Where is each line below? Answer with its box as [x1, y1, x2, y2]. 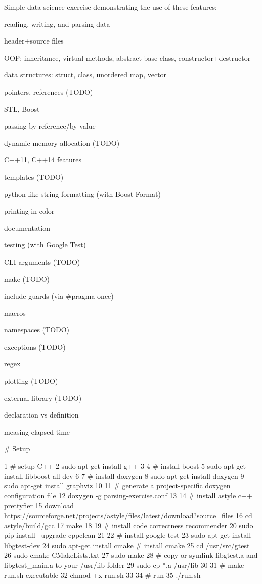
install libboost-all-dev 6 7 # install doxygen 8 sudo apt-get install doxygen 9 [4, 470, 244, 481]
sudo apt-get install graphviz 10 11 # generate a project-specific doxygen [4, 480, 231, 491]
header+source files [4, 35, 64, 46]
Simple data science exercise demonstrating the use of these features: [4, 2, 217, 12]
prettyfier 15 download [4, 500, 74, 511]
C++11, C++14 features [4, 154, 81, 165]
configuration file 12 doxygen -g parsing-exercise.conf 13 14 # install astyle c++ [4, 490, 252, 500]
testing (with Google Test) [4, 239, 86, 250]
